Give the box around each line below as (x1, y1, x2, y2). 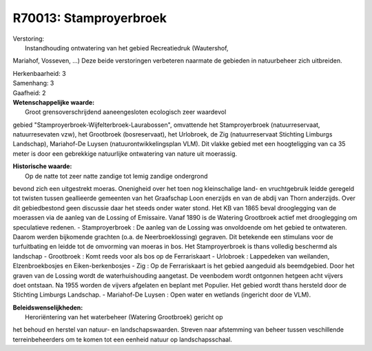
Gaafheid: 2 (12, 88, 46, 97)
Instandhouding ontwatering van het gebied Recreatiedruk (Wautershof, (25, 43, 229, 52)
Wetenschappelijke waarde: (12, 98, 95, 106)
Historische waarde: (12, 162, 72, 170)
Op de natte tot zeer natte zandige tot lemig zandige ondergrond (25, 172, 208, 180)
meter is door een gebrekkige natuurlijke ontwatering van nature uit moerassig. (12, 149, 238, 158)
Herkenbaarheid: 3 (12, 69, 66, 77)
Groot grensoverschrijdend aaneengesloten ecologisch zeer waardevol (25, 108, 227, 117)
